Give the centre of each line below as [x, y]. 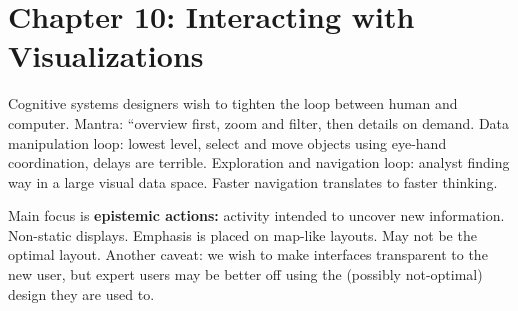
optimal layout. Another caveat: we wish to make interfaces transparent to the [248, 254]
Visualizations [106, 55]
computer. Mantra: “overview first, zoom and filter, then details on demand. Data [259, 122]
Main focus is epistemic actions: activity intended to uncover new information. [256, 215]
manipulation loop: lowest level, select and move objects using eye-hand [227, 142]
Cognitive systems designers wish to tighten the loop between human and [233, 103]
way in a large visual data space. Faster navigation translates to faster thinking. [253, 181]
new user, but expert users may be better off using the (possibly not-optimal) [245, 274]
